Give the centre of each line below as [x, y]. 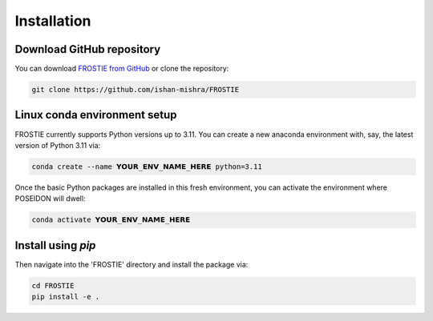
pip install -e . [66, 297]
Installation [53, 21]
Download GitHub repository [88, 49]
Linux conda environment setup [96, 115]
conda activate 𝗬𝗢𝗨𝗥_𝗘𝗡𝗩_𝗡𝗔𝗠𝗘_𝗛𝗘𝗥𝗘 [111, 220]
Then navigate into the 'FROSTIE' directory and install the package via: [132, 264]
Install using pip [55, 245]
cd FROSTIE [53, 285]
